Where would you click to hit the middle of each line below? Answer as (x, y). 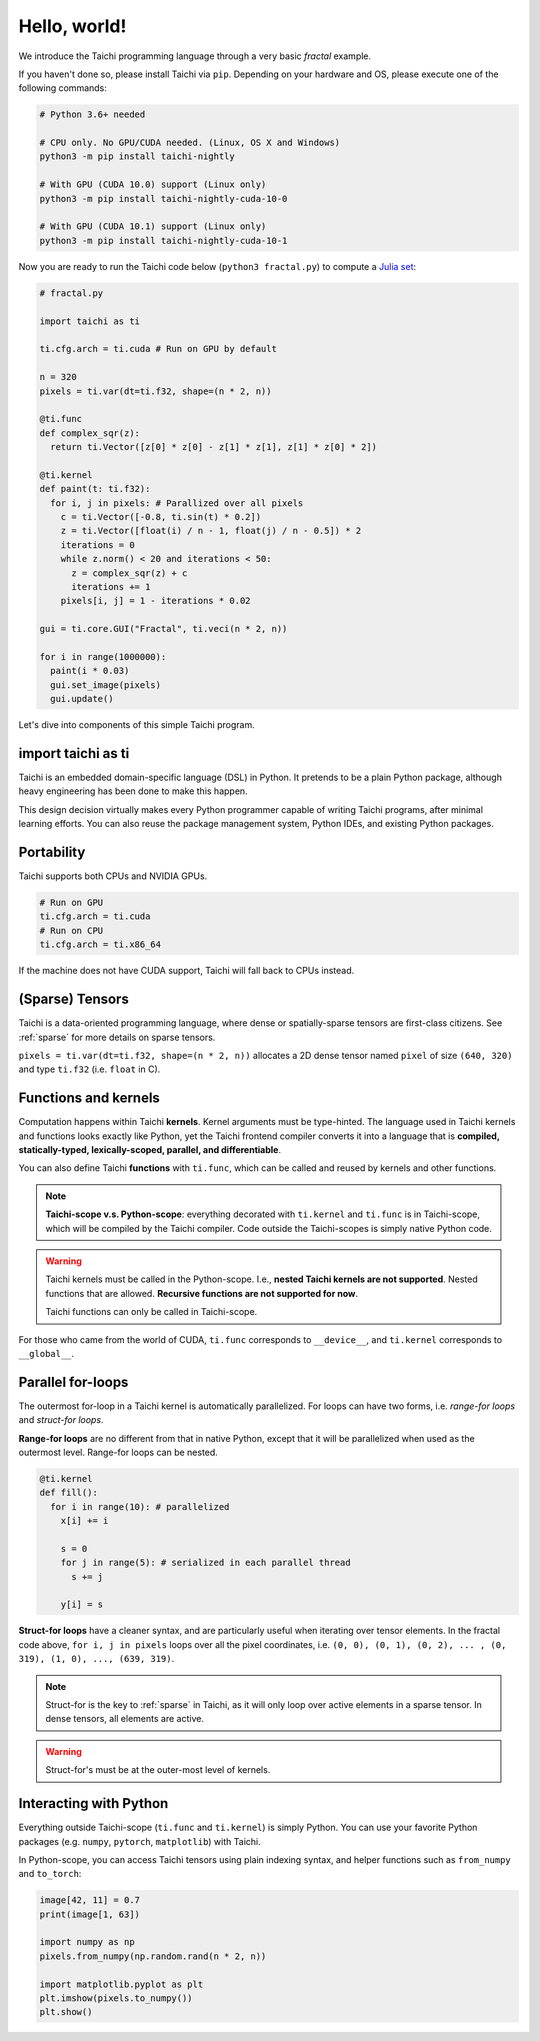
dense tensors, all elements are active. (125, 1719)
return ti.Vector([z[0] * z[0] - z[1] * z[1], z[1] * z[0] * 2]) (214, 447)
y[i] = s (82, 1604)
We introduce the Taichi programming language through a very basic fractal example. (195, 56)
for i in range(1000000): (103, 656)
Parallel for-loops (73, 1381)
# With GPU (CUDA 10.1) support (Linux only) (153, 226)
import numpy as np (87, 1942)
